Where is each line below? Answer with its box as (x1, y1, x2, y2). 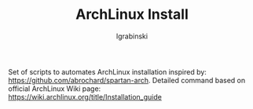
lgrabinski (116, 31, 148, 41)
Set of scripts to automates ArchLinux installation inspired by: (8, 67, 207, 76)
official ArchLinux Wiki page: (8, 84, 101, 93)
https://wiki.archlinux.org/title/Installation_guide (8, 92, 163, 101)
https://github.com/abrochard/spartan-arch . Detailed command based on (8, 75, 246, 85)
